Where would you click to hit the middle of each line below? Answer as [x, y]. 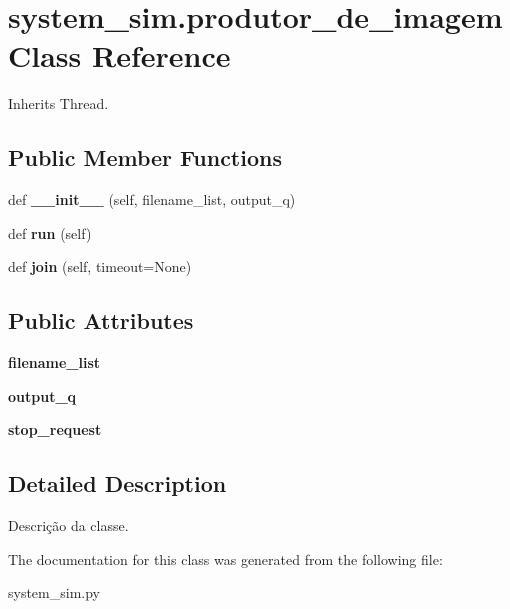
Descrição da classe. [68, 525]
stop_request [55, 429]
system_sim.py [54, 592]
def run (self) [50, 232]
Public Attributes [101, 320]
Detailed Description [117, 483]
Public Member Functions [145, 157]
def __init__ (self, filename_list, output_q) [152, 199]
